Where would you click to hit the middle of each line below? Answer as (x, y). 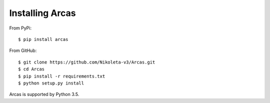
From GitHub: (23, 50)
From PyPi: (20, 28)
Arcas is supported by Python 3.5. (44, 94)
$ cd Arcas (31, 69)
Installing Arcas (42, 13)
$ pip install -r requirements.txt (62, 76)
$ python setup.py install (51, 83)
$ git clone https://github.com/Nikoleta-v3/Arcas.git (87, 62)
